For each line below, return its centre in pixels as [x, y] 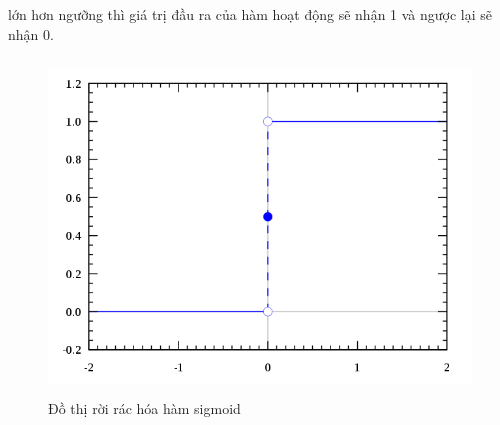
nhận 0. [31, 33]
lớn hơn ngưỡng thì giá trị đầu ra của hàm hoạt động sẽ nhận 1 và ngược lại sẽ [250, 14]
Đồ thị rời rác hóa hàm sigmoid [144, 407]
